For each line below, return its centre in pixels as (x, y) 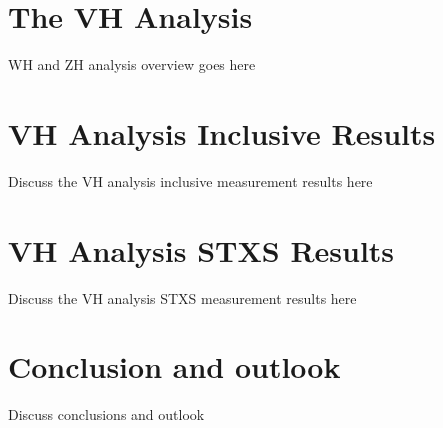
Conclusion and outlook (174, 366)
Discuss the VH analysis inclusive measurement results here (190, 180)
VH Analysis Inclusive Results (222, 132)
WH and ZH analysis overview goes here (132, 64)
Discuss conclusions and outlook (106, 414)
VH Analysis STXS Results (201, 249)
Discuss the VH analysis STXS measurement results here (182, 297)
